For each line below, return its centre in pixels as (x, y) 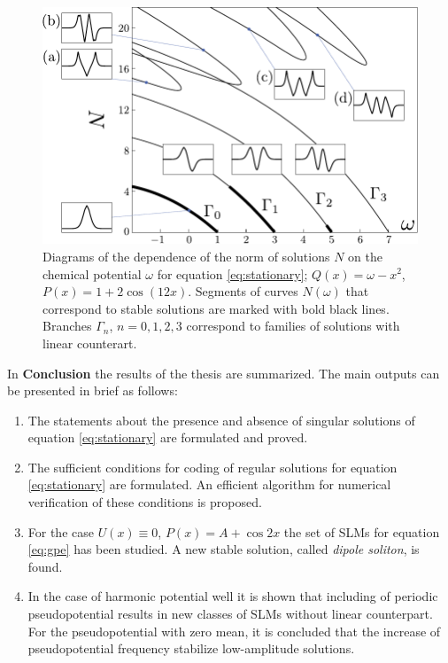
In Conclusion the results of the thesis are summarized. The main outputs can (224, 373)
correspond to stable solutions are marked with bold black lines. (216, 308)
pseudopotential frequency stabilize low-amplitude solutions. (191, 648)
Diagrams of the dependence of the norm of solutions (186, 256)
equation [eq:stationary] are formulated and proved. (168, 437)
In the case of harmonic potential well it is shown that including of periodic (233, 596)
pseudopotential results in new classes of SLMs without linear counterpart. (230, 614)
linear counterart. (90, 343)
